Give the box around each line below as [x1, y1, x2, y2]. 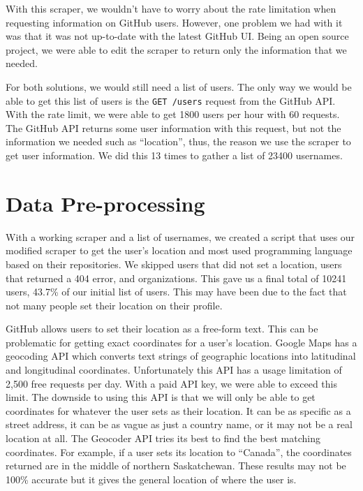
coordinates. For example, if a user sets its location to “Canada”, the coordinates [6, 444, 352, 459]
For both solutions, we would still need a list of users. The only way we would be [6, 79, 352, 94]
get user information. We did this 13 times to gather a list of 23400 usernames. [6, 148, 343, 162]
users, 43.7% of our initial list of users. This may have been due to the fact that [6, 284, 347, 299]
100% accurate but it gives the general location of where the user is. [6, 471, 297, 486]
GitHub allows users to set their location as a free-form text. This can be [6, 321, 318, 336]
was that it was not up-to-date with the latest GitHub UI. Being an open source [6, 29, 349, 43]
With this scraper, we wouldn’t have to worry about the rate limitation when [6, 1, 336, 15]
